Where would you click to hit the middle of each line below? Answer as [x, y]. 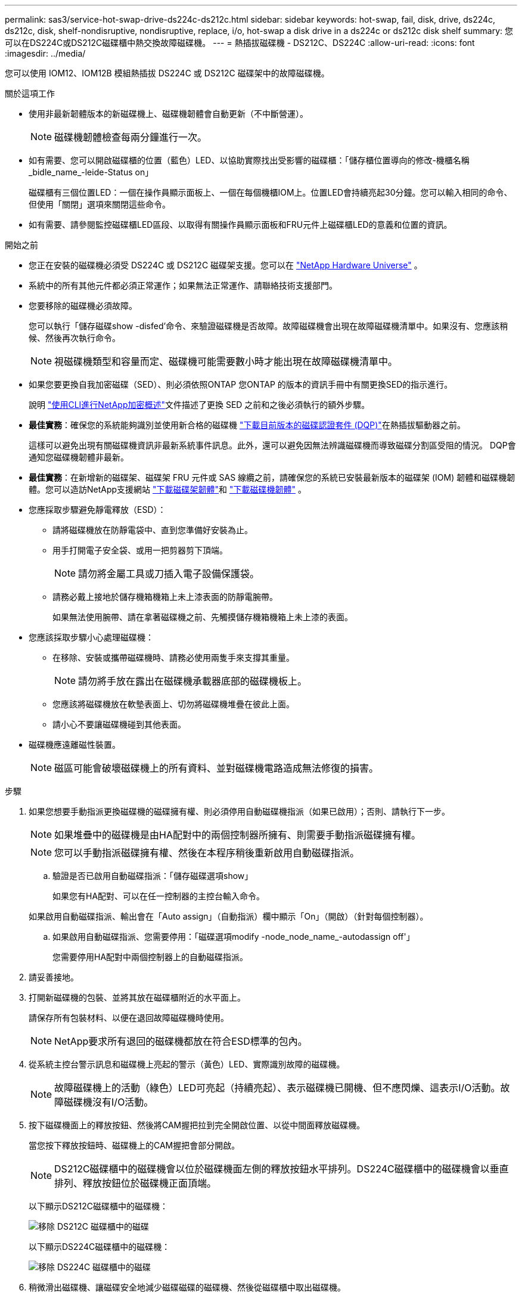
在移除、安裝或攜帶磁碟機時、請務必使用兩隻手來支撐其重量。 [173, 657]
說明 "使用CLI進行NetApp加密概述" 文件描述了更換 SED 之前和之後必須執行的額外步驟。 [199, 405]
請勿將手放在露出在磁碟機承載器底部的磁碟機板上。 [193, 681]
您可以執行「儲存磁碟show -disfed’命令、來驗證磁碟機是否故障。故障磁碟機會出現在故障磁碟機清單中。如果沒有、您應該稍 [268, 326]
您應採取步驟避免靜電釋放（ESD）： [97, 510]
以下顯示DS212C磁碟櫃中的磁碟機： [99, 1206]
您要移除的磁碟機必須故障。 [83, 306]
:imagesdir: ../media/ [45, 53]
